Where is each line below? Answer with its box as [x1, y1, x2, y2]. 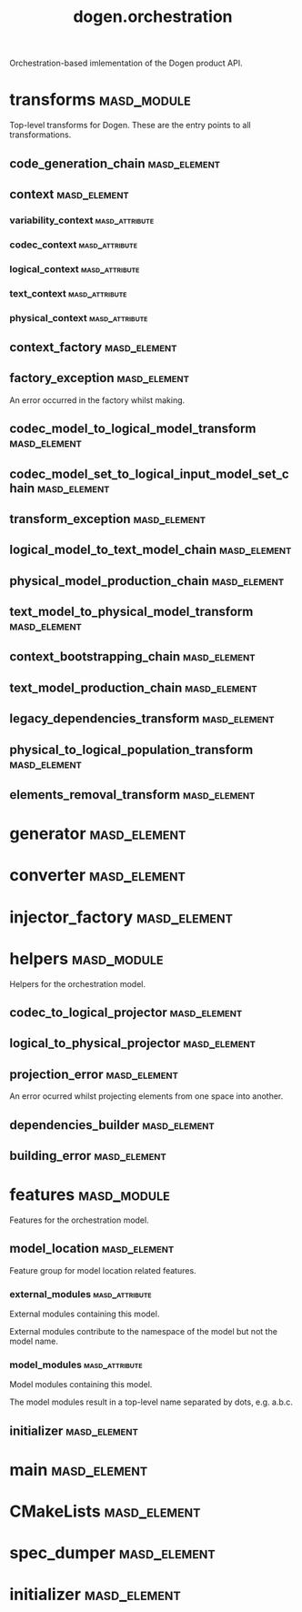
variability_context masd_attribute [9, 214, 155, 227]
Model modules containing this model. [9, 1379, 153, 1390]
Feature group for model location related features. [9, 1264, 197, 1275]
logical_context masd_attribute [9, 262, 140, 275]
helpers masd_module [9, 948, 164, 969]
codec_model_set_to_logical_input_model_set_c [9, 466, 289, 481]
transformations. [9, 129, 72, 140]
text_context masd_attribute [9, 287, 127, 299]
